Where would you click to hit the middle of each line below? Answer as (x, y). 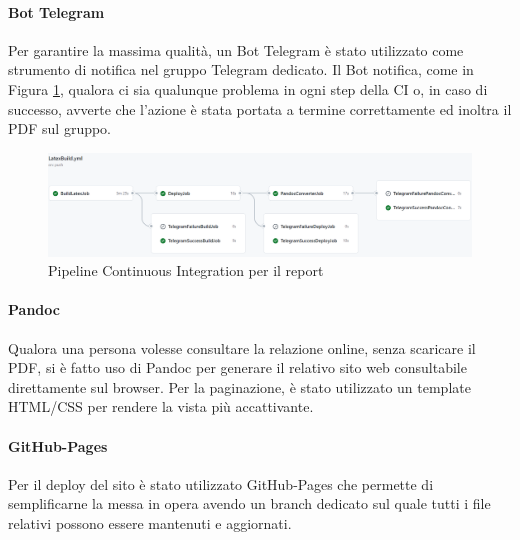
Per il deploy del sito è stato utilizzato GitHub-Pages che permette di (221, 483)
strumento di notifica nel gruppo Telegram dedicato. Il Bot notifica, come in (241, 69)
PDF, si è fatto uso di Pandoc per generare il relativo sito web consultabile (237, 367)
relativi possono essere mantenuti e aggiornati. (150, 523)
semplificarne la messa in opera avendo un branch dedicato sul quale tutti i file (249, 503)
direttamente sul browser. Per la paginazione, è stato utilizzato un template (239, 386)
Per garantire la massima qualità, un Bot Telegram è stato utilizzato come (236, 49)
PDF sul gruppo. (60, 128)
